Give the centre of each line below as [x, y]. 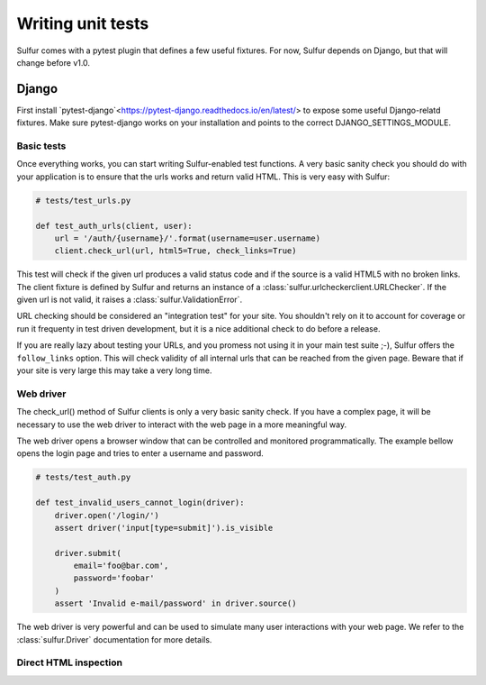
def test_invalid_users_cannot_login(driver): [140, 503]
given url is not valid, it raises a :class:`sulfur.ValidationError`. [130, 300]
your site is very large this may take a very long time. [114, 370]
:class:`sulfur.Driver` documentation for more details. [114, 639]
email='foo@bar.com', [121, 566]
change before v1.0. [53, 62]
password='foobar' [114, 578]
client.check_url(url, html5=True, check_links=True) [175, 251]
